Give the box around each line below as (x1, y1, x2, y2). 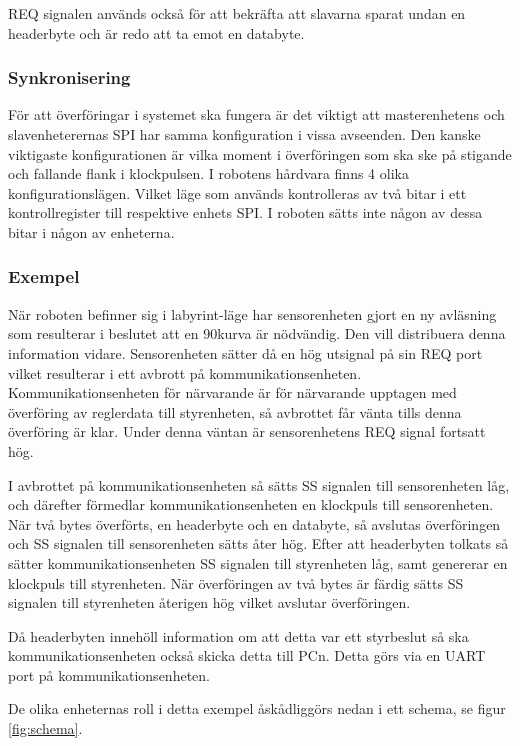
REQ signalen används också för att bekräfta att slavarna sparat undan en (8, 3, 466, 23)
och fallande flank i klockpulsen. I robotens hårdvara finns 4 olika (8, 163, 409, 184)
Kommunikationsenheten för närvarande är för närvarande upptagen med (8, 382, 457, 403)
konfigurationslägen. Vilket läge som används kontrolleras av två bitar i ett (8, 182, 467, 203)
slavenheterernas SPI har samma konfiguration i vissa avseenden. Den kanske (8, 124, 481, 144)
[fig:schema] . (8, 718, 83, 739)
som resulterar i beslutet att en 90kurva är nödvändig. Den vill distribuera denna (8, 323, 506, 344)
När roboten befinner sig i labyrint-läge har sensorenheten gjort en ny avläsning (8, 303, 497, 324)
